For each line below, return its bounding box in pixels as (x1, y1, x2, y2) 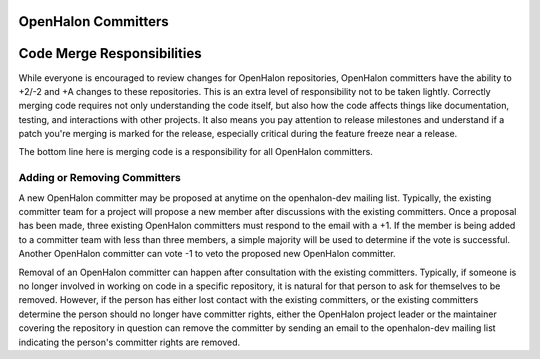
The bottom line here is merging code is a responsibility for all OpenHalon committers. (18, 146, 374, 158)
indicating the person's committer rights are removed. (18, 336, 241, 348)
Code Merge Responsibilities (18, 45, 202, 62)
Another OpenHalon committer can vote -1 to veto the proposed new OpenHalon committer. (18, 248, 396, 260)
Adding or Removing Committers (18, 171, 182, 185)
